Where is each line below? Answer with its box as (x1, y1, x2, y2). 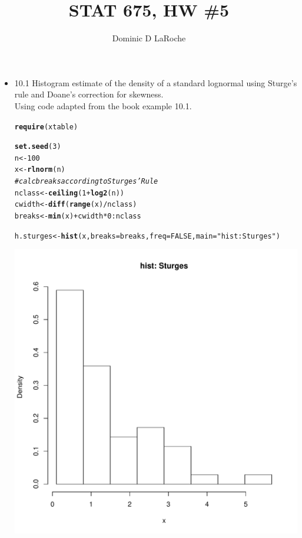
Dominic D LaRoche (112, 32, 186, 44)
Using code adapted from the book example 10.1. (14, 99, 192, 112)
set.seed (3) (14, 142, 61, 151)
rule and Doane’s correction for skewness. (14, 88, 164, 100)
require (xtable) (14, 122, 78, 131)
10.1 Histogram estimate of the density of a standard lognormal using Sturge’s (14, 76, 297, 89)
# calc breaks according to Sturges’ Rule (14, 177, 158, 186)
